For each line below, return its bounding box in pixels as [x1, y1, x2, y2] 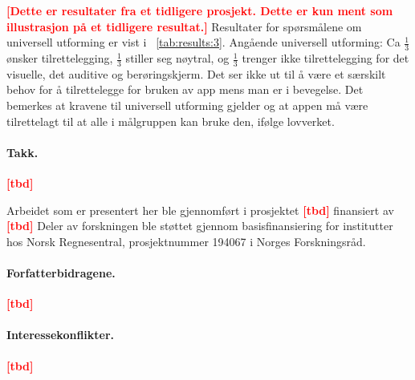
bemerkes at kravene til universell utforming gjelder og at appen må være [6, 97, 368, 114]
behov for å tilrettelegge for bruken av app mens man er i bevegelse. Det [6, 81, 364, 98]
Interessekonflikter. [6, 326, 115, 343]
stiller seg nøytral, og [125, 50, 230, 67]
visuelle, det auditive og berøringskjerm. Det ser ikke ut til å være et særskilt [6, 65, 386, 82]
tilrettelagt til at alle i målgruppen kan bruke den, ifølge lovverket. [6, 112, 335, 129]
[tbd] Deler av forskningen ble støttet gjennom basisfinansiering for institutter [6, 217, 393, 234]
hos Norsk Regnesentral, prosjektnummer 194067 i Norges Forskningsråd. [6, 232, 366, 249]
